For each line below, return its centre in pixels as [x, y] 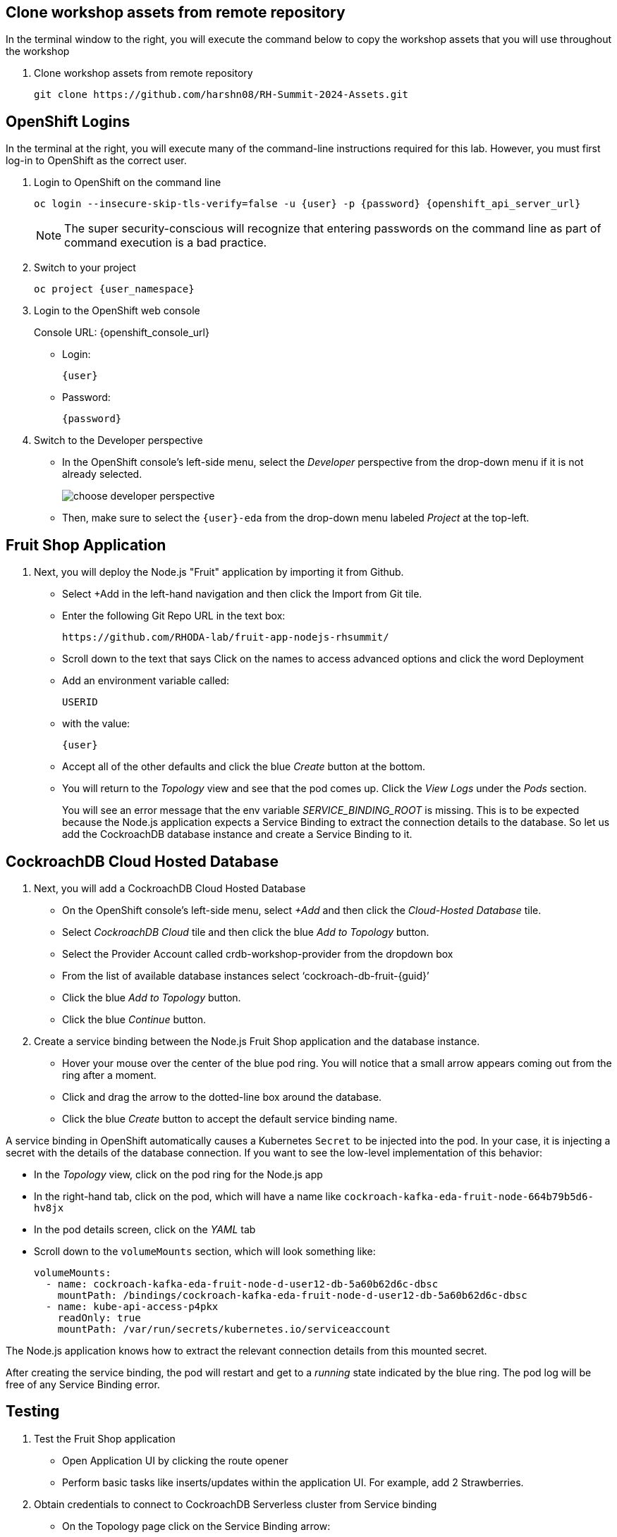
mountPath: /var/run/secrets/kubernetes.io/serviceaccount [224, 1329]
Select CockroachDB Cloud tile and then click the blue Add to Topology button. [246, 932]
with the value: [96, 724]
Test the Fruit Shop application [105, 1438]
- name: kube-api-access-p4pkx [132, 1306]
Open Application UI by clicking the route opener [175, 1460]
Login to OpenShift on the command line [128, 183]
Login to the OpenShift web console [117, 311]
